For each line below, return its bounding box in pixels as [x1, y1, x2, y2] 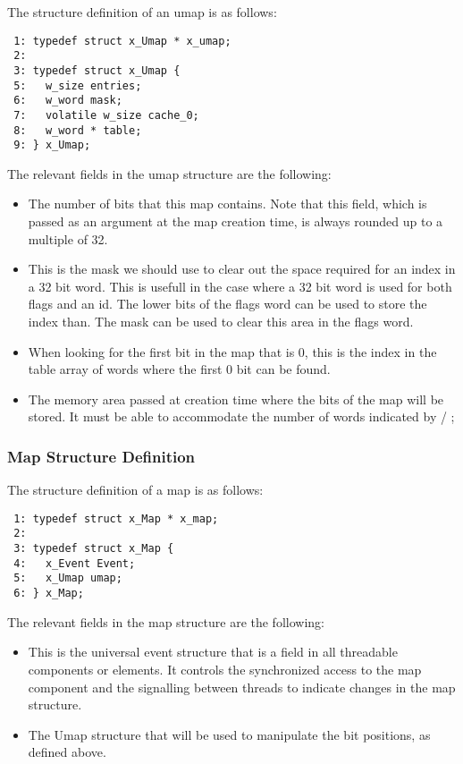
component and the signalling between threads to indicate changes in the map [28, 677, 456, 696]
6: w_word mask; [13, 94, 122, 107]
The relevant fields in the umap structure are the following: [7, 164, 332, 183]
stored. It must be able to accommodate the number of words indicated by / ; [28, 407, 455, 426]
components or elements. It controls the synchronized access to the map [28, 659, 422, 678]
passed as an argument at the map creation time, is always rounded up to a [28, 212, 443, 231]
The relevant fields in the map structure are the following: [7, 612, 324, 631]
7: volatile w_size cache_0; [13, 108, 199, 122]
